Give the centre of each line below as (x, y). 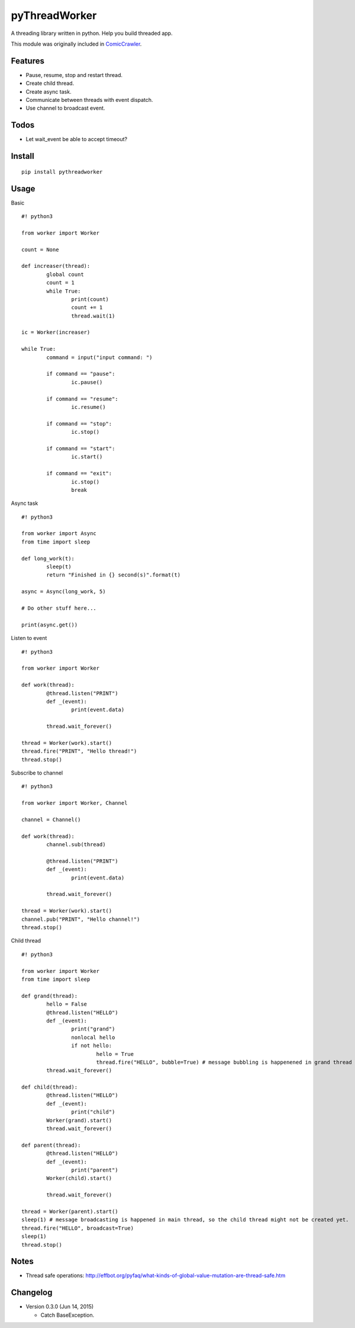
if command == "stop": (79, 423)
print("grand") (93, 1029)
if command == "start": (81, 448)
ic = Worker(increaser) (56, 332)
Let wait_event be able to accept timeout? (76, 139)
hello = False (67, 1004)
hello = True (115, 1054)
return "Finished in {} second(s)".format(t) (113, 575)
